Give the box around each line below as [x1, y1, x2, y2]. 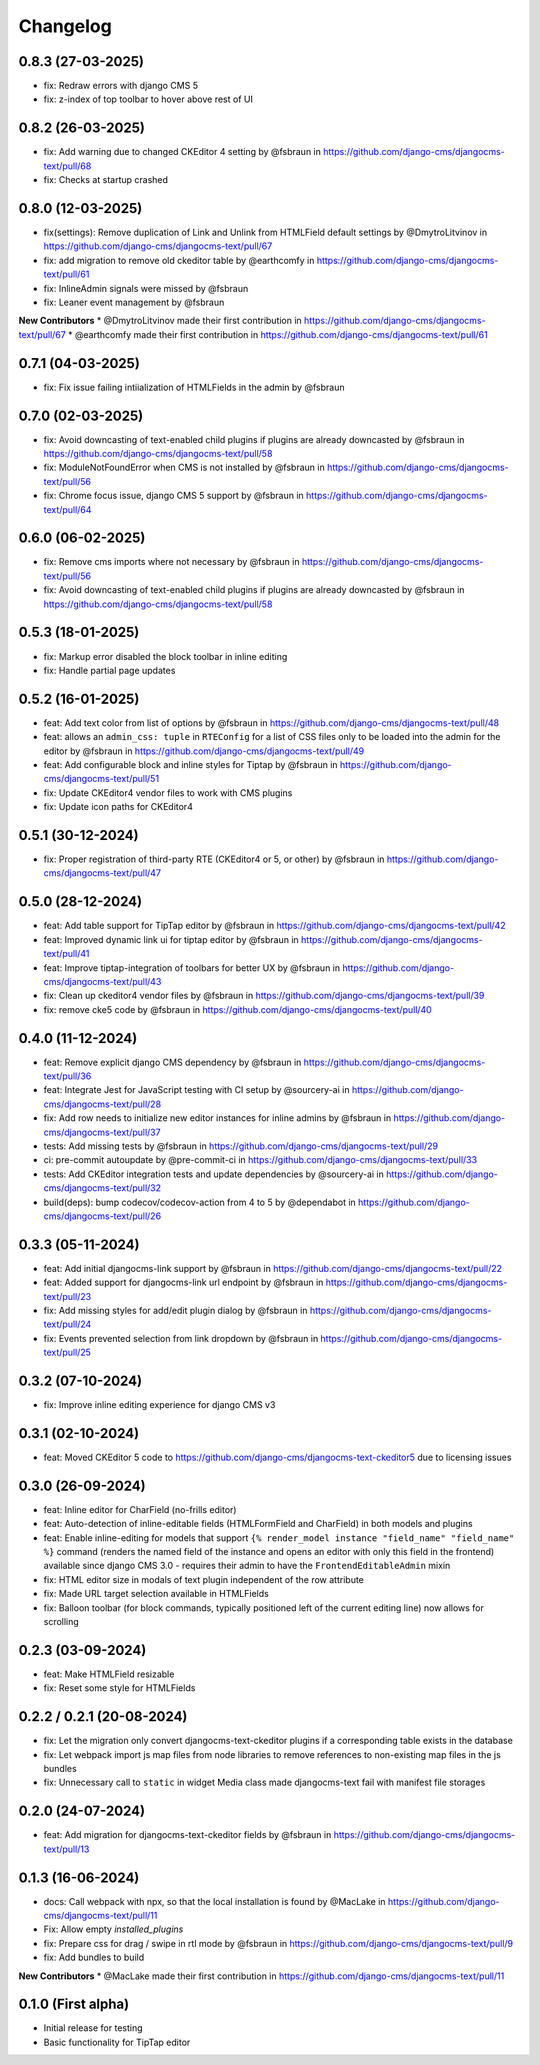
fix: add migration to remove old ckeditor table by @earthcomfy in [43, 254, 315, 266]
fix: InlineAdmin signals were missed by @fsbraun [43, 282, 249, 294]
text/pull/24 [43, 1318, 92, 1330]
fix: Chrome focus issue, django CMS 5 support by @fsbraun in [43, 490, 304, 502]
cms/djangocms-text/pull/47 [43, 867, 162, 879]
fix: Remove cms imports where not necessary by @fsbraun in [43, 556, 300, 568]
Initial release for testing [43, 2022, 144, 2034]
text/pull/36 [43, 1070, 92, 1082]
